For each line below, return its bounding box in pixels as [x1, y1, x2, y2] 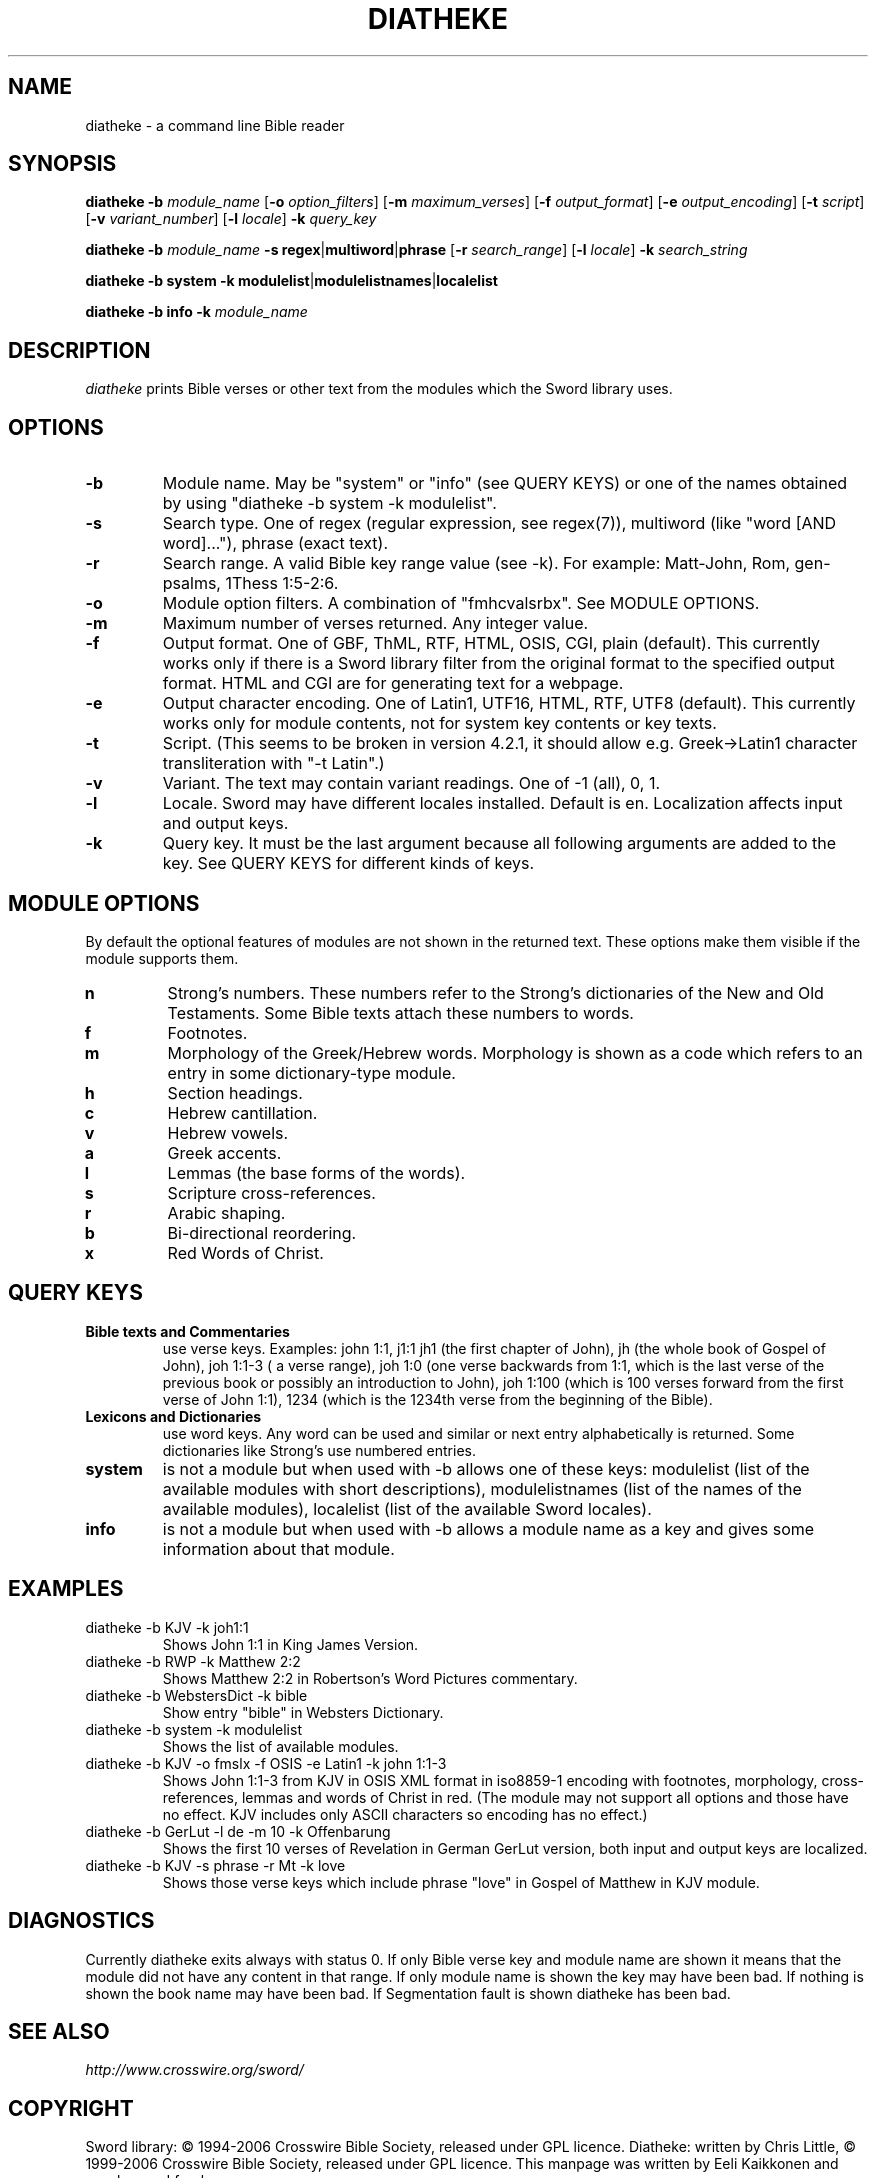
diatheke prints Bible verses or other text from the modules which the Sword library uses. [85, 380, 673, 398]
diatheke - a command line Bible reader [85, 116, 345, 134]
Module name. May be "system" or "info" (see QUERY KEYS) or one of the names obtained [162, 473, 848, 494]
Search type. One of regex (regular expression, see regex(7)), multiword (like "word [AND [162, 513, 837, 534]
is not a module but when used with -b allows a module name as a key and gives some [162, 1518, 815, 1539]
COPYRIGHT [8, 2095, 134, 2121]
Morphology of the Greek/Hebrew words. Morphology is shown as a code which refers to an [167, 1042, 863, 1063]
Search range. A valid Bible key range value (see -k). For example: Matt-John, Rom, [162, 553, 791, 574]
